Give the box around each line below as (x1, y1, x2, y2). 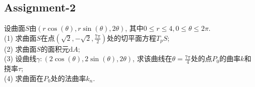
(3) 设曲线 (4, 53, 37, 64)
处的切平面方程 (107, 32, 157, 43)
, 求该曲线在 (133, 53, 172, 64)
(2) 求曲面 (4, 43, 37, 54)
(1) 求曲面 (4, 32, 37, 43)
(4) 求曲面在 (4, 73, 44, 83)
